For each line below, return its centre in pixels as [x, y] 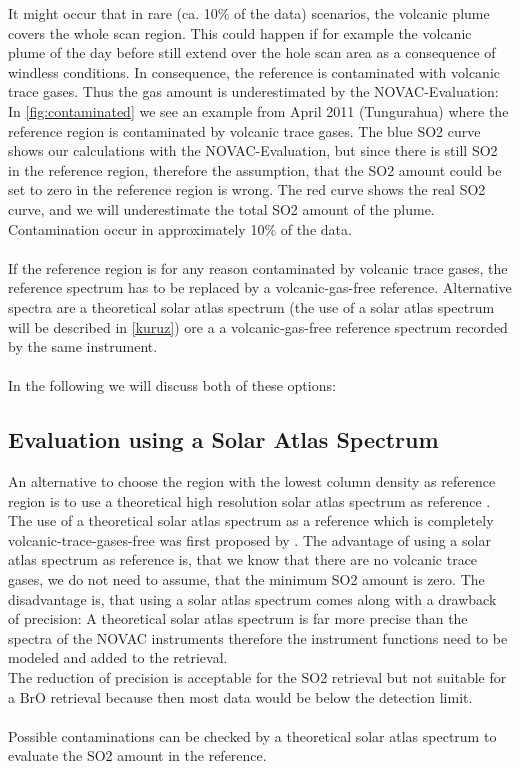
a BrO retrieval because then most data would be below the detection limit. [240, 696]
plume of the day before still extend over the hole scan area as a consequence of [252, 52]
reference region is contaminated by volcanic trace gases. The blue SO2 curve [244, 130]
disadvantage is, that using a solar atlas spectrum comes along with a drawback [252, 598]
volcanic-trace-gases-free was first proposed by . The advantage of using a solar [249, 539]
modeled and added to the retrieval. [118, 657]
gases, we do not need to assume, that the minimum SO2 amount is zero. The [246, 579]
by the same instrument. [83, 346]
